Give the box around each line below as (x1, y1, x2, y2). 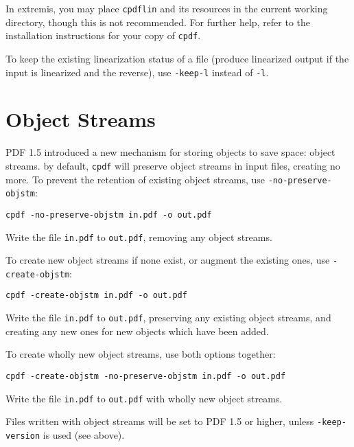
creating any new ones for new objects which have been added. (5, 323, 269, 338)
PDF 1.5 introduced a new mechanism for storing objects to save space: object (5, 145, 335, 159)
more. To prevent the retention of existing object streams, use (5, 172, 265, 186)
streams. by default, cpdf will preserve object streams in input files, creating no (5, 158, 340, 172)
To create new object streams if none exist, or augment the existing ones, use (5, 253, 330, 267)
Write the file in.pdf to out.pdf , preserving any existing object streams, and (5, 310, 331, 325)
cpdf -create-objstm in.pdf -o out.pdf (5, 290, 187, 301)
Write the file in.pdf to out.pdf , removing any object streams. (5, 229, 272, 244)
